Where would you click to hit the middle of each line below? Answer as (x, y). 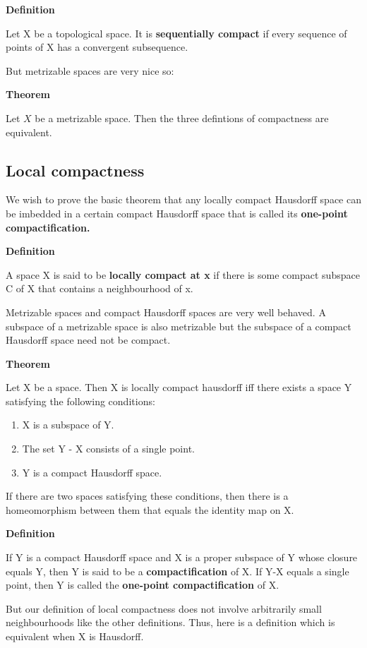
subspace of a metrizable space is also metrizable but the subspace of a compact (179, 326)
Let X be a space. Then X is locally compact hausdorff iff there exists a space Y (179, 387)
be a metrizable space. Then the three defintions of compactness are (182, 118)
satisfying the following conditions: (80, 401)
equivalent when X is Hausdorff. (75, 636)
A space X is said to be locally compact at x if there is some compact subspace (183, 274)
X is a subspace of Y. (68, 425)
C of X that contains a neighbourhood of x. (100, 288)
